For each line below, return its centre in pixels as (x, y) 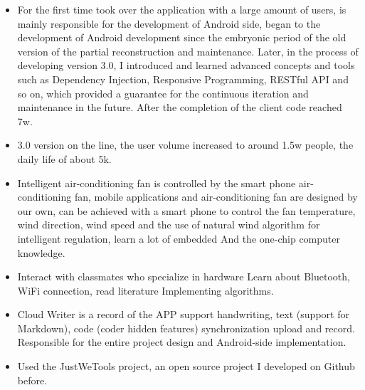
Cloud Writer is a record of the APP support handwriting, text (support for (183, 314)
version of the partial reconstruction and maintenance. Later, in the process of (188, 51)
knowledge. (41, 252)
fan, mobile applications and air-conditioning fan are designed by (216, 197)
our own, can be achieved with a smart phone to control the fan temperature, (186, 210)
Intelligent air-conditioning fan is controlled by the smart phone (157, 183)
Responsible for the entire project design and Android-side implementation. (182, 342)
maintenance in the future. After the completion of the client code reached (180, 107)
